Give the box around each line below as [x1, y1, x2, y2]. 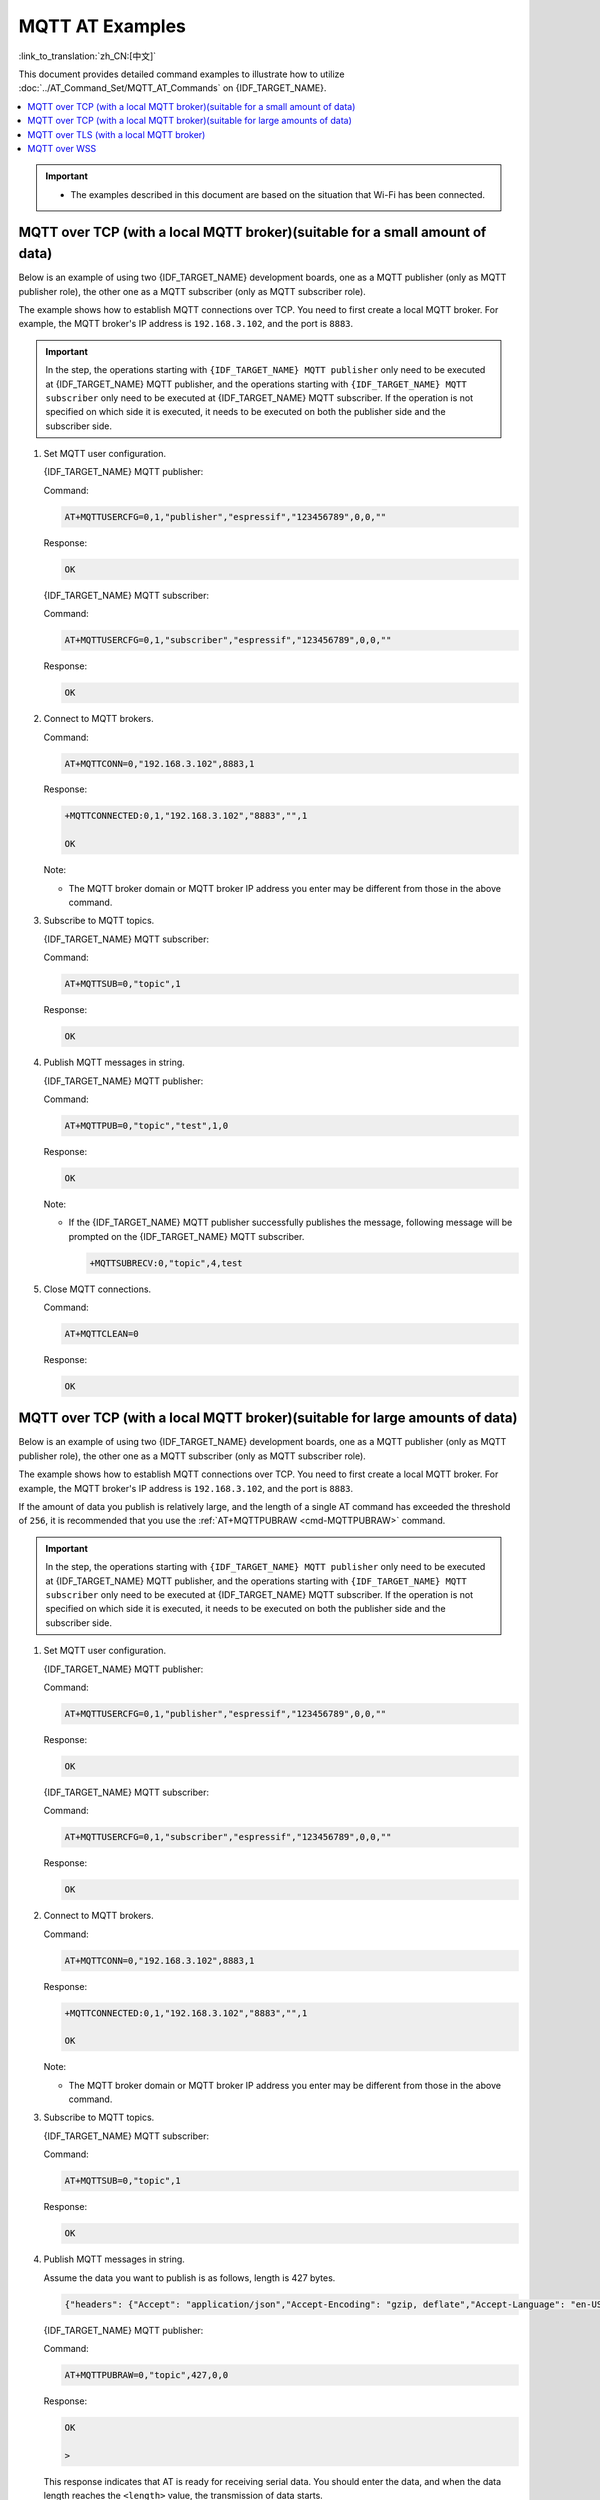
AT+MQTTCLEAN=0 [64, 1328, 139, 1339]
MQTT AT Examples [18, 15, 187, 37]
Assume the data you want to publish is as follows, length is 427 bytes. [43, 2271, 336, 2284]
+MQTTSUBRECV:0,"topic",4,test [89, 1257, 244, 1269]
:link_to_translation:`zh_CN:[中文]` [18, 50, 157, 62]
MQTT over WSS [27, 142, 97, 154]
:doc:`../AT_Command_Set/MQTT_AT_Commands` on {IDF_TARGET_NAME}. [18, 82, 327, 94]
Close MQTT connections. [43, 1283, 152, 1295]
